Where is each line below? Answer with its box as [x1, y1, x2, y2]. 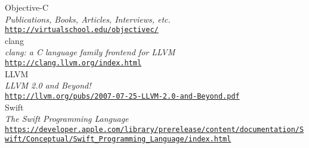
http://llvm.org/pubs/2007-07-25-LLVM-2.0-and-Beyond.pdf [5, 92, 240, 100]
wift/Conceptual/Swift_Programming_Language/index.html [5, 135, 231, 144]
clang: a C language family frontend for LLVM [5, 46, 175, 58]
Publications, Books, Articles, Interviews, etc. [5, 12, 171, 25]
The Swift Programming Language [5, 112, 129, 125]
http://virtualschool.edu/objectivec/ [5, 26, 159, 34]
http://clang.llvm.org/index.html [5, 59, 142, 68]
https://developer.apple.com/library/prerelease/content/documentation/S [5, 125, 304, 134]
